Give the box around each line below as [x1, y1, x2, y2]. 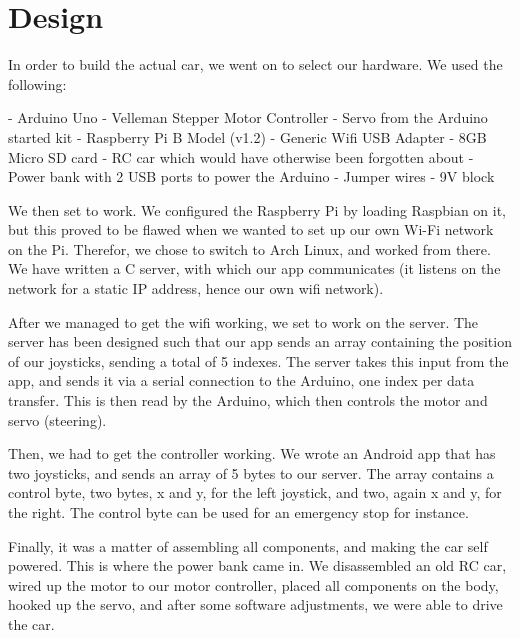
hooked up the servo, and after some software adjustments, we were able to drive [8, 594, 503, 615]
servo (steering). [8, 409, 107, 430]
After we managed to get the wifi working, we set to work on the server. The [8, 311, 479, 332]
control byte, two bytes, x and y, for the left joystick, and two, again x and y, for [8, 482, 502, 503]
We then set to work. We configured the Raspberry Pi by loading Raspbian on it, [8, 199, 507, 220]
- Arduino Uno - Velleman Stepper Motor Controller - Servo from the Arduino [8, 107, 488, 128]
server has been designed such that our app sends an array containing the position [8, 331, 512, 352]
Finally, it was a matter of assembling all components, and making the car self [8, 535, 488, 556]
